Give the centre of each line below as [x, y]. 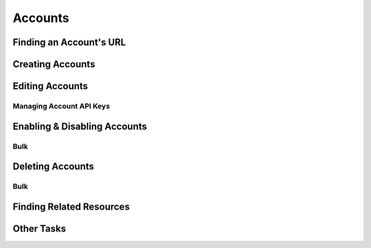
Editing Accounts [50, 86]
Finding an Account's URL [69, 42]
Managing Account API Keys [61, 106]
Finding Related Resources [71, 206]
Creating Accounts [54, 64]
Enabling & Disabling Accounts [80, 126]
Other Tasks [40, 228]
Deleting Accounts [53, 167]
